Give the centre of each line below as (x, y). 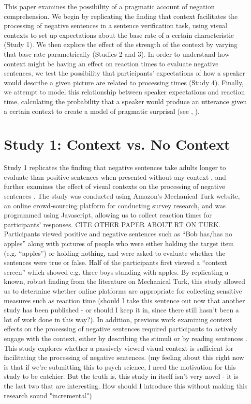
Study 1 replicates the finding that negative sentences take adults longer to (115, 167)
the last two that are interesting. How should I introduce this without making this (126, 385)
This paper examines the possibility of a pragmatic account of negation (109, 6)
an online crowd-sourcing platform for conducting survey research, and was (115, 205)
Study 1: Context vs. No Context (117, 144)
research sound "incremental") (48, 395)
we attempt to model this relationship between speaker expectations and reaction (125, 92)
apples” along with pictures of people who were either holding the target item (119, 243)
